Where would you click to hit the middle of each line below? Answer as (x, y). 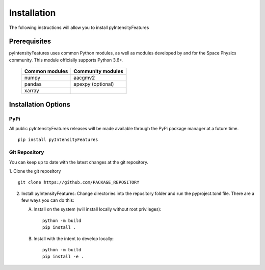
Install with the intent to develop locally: (74, 239)
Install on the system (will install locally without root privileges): (97, 209)
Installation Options (40, 104)
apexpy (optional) (94, 84)
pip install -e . (63, 257)
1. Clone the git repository (35, 171)
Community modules (98, 71)
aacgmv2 (84, 78)
